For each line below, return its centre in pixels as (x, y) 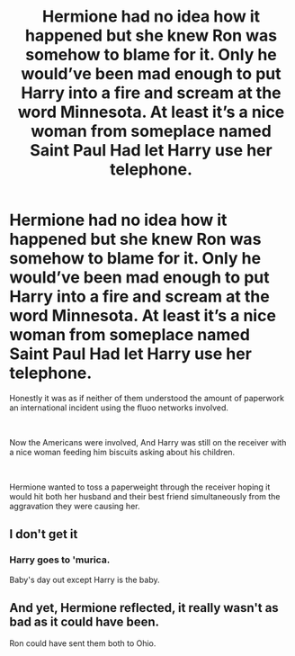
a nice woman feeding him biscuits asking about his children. (122, 452)
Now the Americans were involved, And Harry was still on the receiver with (148, 442)
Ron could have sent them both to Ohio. (83, 643)
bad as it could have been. (85, 622)
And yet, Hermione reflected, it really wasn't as (144, 608)
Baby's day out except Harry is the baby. (85, 580)
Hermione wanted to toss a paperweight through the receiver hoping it (140, 487)
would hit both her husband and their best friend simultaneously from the (145, 496)
